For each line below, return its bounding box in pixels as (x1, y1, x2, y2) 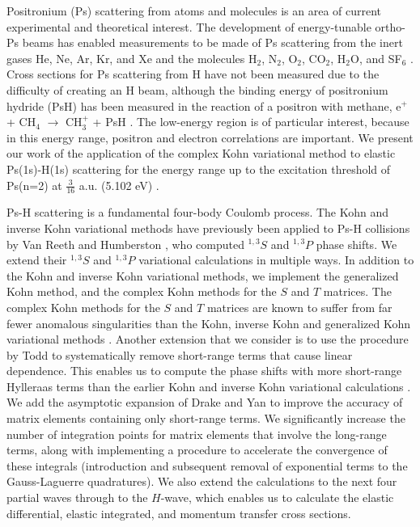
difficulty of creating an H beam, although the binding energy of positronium (6, 81, 388, 98)
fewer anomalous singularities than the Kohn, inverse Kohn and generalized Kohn (6, 314, 411, 331)
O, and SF (350, 49, 402, 66)
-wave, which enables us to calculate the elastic (160, 489, 394, 506)
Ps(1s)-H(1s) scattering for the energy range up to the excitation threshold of (6, 160, 391, 177)
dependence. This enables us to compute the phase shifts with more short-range (6, 362, 402, 379)
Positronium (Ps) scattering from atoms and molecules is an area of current (6, 2, 382, 19)
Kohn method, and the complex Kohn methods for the (6, 283, 277, 300)
